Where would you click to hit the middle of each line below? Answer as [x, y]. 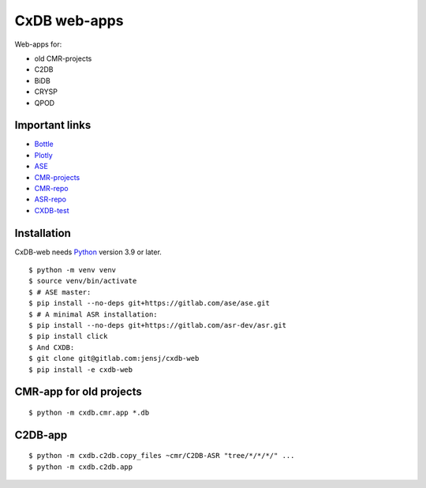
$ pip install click [68, 336]
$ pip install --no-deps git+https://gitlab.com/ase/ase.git [149, 303]
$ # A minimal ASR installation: [93, 314]
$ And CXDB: [52, 347]
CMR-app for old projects [78, 392]
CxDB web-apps [69, 21]
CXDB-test [52, 210]
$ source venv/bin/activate [83, 281]
